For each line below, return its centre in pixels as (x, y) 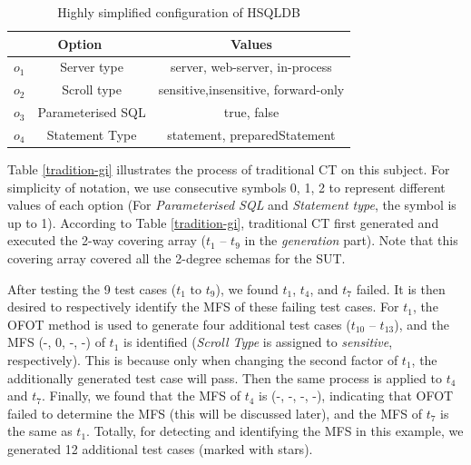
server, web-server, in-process (251, 67)
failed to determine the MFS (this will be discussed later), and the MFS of (215, 413)
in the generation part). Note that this (351, 240)
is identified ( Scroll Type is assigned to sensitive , (258, 342)
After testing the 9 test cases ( (92, 288)
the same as (40, 431)
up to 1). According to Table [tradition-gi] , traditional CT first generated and (223, 222)
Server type (92, 67)
